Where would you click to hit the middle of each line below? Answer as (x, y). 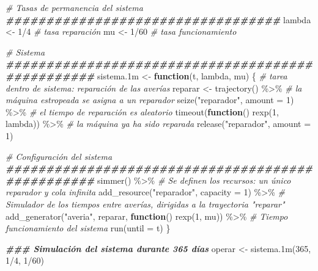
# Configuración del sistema (59, 156)
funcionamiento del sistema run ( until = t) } (88, 228)
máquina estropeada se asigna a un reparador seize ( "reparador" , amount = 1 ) (150, 100)
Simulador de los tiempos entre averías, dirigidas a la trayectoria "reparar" (145, 204)
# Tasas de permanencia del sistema (74, 7)
